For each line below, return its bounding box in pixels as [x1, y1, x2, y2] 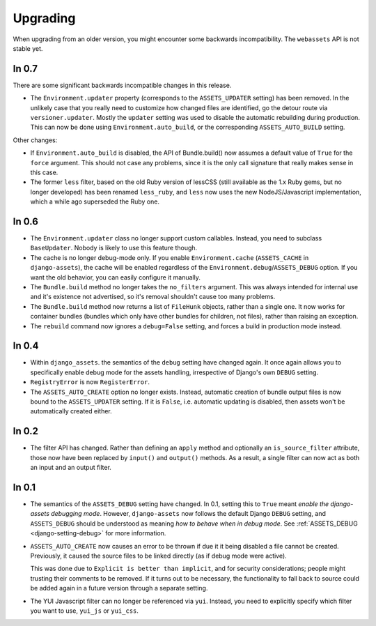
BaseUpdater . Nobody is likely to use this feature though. [30, 244, 198, 252]
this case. [30, 168, 58, 176]
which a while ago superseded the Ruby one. [30, 197, 160, 206]
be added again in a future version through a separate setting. [30, 584, 208, 593]
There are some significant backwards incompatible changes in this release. [13, 81, 232, 89]
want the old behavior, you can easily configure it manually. [30, 273, 201, 282]
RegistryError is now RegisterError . [30, 378, 150, 386]
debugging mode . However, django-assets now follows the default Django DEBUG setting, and [51, 510, 327, 518]
